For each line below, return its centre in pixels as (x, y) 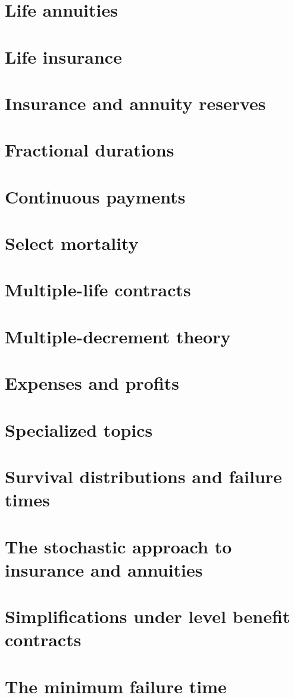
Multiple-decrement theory (118, 336)
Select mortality (72, 243)
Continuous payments (95, 196)
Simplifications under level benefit (148, 616)
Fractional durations (90, 150)
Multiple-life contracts (98, 289)
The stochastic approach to (118, 546)
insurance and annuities (104, 569)
